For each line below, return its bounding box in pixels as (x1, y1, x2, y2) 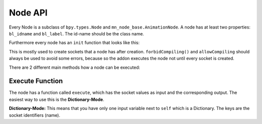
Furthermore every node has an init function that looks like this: (9, 40, 140, 46)
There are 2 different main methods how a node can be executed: (9, 64, 140, 70)
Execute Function (9, 77, 63, 85)
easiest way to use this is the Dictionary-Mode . (9, 96, 104, 102)
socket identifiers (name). (9, 112, 61, 118)
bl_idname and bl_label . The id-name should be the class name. (9, 31, 144, 36)
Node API (9, 7, 48, 18)
